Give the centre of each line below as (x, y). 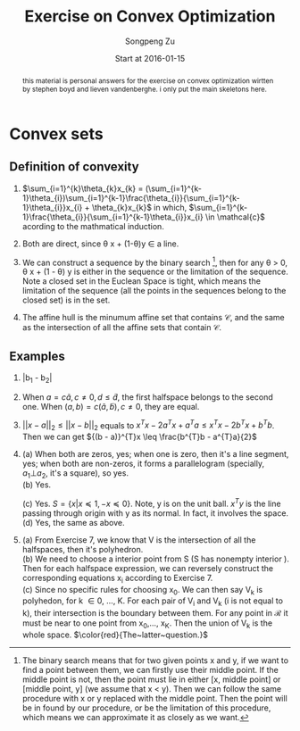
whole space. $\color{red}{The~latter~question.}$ (115, 635)
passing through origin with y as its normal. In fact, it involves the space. (155, 513)
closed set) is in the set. (66, 300)
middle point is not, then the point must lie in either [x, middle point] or (151, 679)
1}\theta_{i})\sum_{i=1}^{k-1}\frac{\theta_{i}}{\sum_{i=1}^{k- (131, 197)
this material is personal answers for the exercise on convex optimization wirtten (148, 81)
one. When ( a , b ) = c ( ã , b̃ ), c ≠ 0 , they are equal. (111, 406)
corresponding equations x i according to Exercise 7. (117, 579)
